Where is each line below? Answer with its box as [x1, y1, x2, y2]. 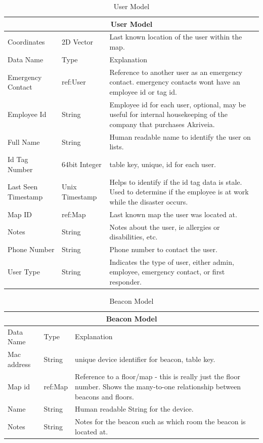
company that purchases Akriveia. [109, 118, 215, 129]
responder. [109, 276, 142, 287]
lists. [109, 141, 124, 152]
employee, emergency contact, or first [109, 266, 225, 277]
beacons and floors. [75, 391, 134, 401]
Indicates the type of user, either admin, [109, 256, 234, 267]
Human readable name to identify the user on [109, 131, 251, 142]
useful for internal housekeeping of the [109, 109, 228, 119]
